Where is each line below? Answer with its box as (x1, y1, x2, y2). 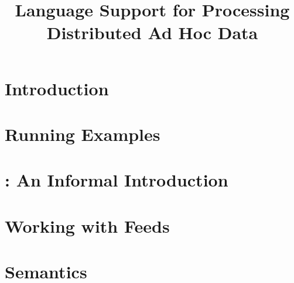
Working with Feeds (5, 213, 170, 237)
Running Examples (5, 122, 160, 146)
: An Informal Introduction (5, 168, 228, 192)
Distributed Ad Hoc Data (46, 20, 258, 44)
